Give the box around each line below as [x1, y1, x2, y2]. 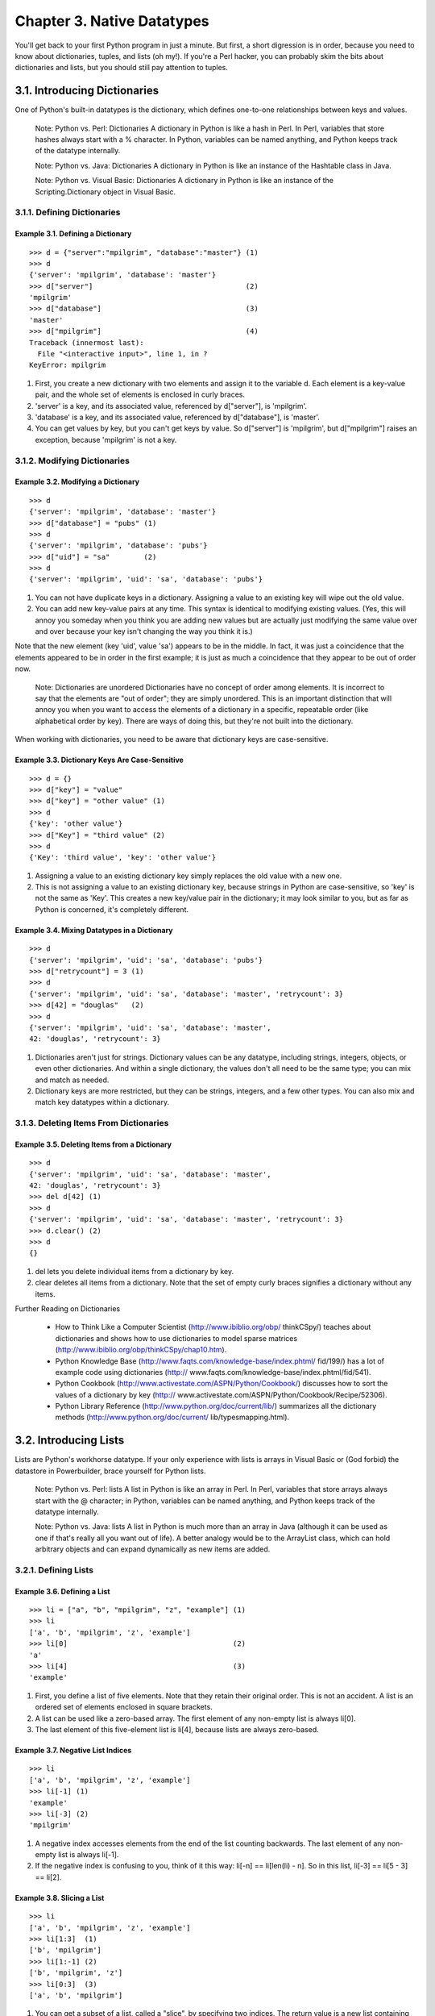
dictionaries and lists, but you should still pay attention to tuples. [14, 63, 229, 73]
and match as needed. [35, 1075, 110, 1085]
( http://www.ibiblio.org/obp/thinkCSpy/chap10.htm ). [55, 1345, 227, 1355]
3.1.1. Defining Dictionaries [14, 206, 121, 218]
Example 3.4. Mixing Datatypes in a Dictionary [14, 925, 173, 935]
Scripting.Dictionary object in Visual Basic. [35, 186, 176, 197]
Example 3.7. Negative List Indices [14, 1745, 132, 1755]
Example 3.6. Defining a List [14, 1586, 110, 1596]
